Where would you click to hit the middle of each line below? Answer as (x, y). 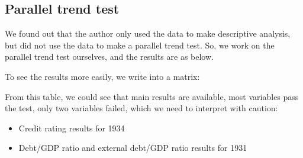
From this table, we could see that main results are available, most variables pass (152, 96)
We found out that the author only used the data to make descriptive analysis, (148, 33)
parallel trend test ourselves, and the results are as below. (109, 57)
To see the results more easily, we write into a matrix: (102, 76)
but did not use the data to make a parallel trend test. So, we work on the (140, 45)
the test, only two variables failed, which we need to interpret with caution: (141, 108)
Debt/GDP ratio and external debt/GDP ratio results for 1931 (133, 148)
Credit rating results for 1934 (72, 128)
